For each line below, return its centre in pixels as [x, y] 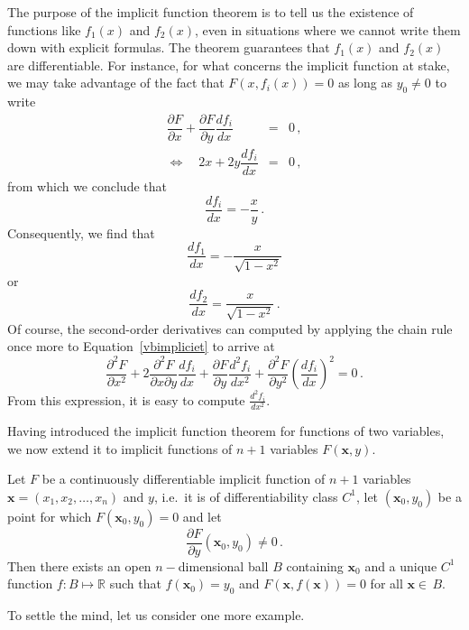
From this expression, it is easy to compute [126, 399]
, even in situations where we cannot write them [328, 29]
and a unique [401, 565]
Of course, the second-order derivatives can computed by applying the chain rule [230, 328]
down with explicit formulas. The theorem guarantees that [169, 47]
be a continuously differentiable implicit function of [184, 479]
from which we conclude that [87, 185]
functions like [44, 29]
